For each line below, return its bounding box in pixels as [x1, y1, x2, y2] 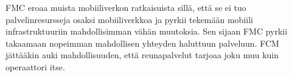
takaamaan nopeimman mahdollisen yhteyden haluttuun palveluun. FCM [5, 36, 279, 49]
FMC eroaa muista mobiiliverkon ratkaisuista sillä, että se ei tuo [5, 1, 246, 13]
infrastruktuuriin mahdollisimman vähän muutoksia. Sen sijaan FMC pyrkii [5, 25, 288, 38]
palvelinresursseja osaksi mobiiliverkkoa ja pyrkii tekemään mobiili [5, 13, 253, 25]
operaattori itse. [5, 60, 65, 73]
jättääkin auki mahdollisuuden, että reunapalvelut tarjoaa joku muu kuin [5, 49, 279, 61]
